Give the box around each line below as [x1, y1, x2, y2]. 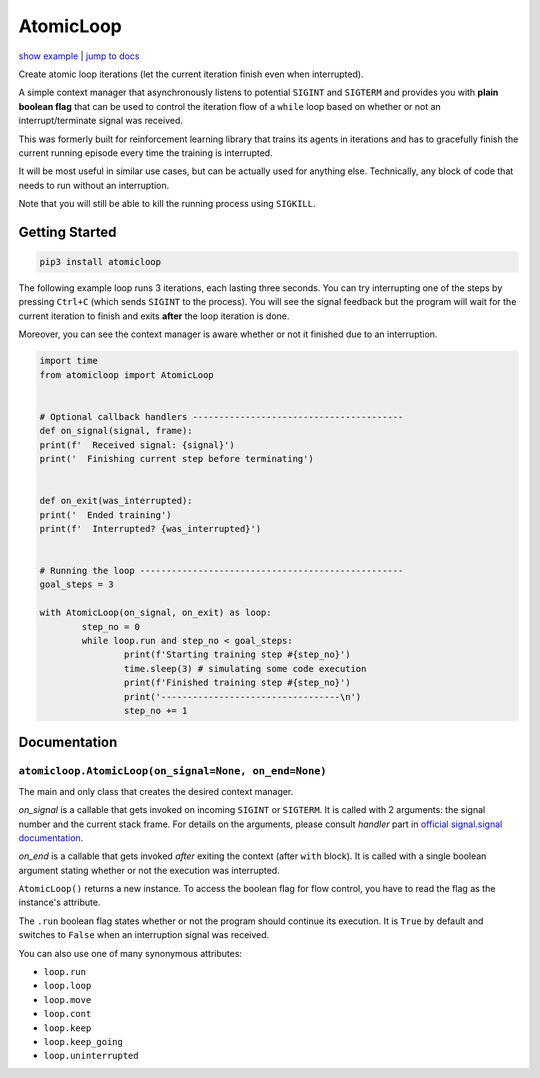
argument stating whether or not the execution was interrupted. [18, 864, 280, 876]
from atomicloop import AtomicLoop [39, 369, 214, 380]
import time [39, 355, 99, 367]
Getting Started [18, 223, 117, 240]
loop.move [43, 994, 92, 1005]
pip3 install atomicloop [39, 256, 162, 268]
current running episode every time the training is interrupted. [18, 146, 274, 159]
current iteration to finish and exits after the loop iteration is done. [18, 310, 290, 322]
